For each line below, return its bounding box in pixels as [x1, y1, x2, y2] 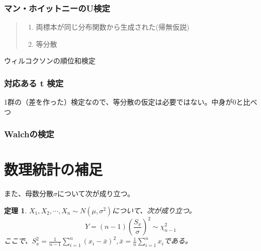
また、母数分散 [4, 188, 53, 199]
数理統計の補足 [4, 159, 103, 180]
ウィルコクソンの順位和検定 [4, 55, 96, 66]
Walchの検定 [4, 128, 54, 140]
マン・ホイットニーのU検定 [4, 2, 110, 14]
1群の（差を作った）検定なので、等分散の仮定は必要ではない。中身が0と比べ [4, 97, 257, 107]
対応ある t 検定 [4, 76, 63, 89]
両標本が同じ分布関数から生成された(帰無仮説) [36, 22, 190, 32]
